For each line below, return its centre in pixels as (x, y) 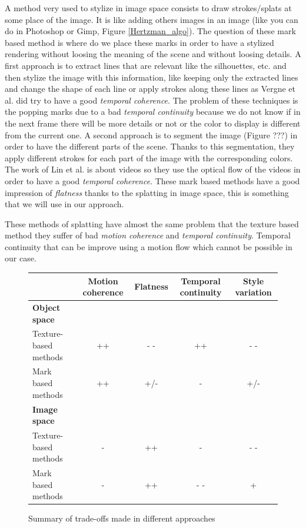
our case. (21, 258)
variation (253, 292)
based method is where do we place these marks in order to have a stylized (139, 42)
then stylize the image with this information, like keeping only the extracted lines (152, 77)
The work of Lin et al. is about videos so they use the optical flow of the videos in (153, 169)
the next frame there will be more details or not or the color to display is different (153, 123)
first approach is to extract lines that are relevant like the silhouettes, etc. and (146, 65)
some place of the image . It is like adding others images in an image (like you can (152, 19)
